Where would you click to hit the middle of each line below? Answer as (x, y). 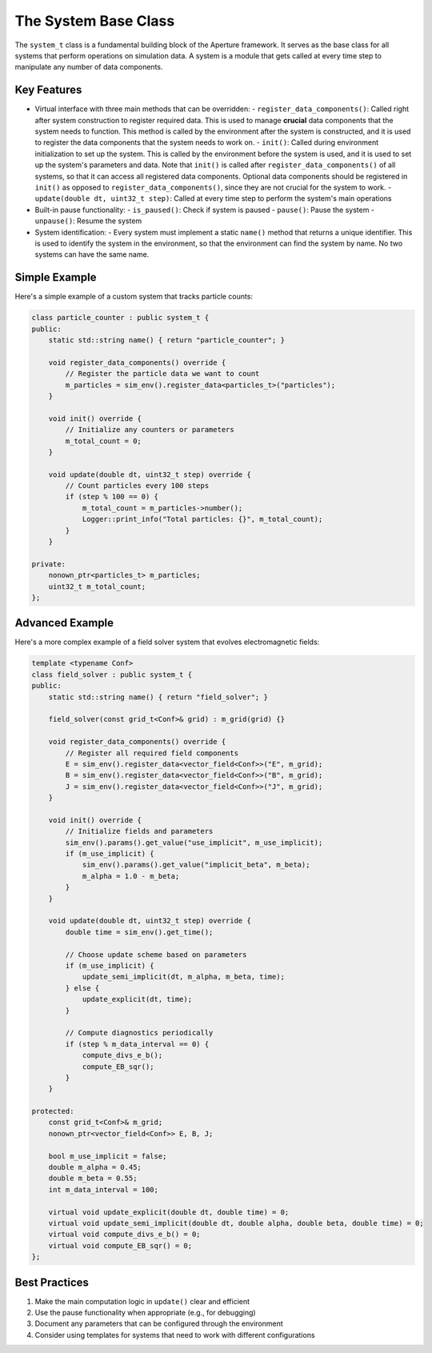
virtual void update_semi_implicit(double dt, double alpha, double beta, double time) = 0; (236, 1223)
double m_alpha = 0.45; (95, 1167)
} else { (82, 988)
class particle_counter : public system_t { (120, 318)
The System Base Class (95, 21)
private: (49, 564)
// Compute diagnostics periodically (139, 1033)
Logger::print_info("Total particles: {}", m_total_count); (202, 519)
